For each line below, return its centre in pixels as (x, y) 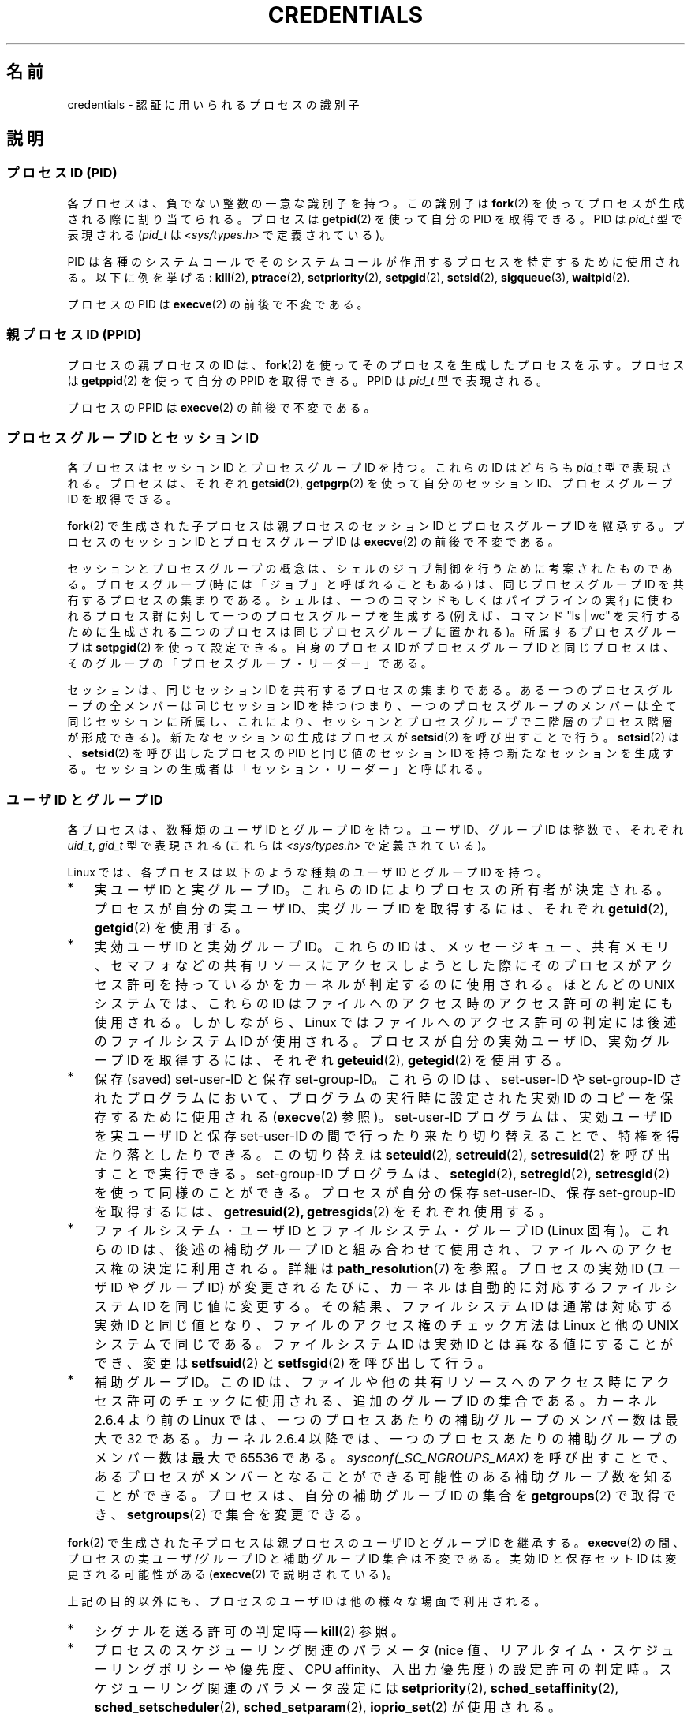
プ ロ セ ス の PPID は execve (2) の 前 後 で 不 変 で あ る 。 (221, 407)
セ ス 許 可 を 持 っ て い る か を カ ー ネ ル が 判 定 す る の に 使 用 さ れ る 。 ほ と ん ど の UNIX (385, 985)
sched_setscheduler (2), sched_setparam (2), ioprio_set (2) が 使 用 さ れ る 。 (328, 1707)
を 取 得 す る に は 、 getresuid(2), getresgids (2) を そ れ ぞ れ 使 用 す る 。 (323, 1212)
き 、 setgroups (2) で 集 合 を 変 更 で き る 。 (231, 1515)
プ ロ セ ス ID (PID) (62, 173)
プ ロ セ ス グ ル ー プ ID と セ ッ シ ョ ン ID (133, 437)
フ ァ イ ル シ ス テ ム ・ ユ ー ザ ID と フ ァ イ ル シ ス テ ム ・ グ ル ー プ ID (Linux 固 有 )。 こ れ (382, 1231)
